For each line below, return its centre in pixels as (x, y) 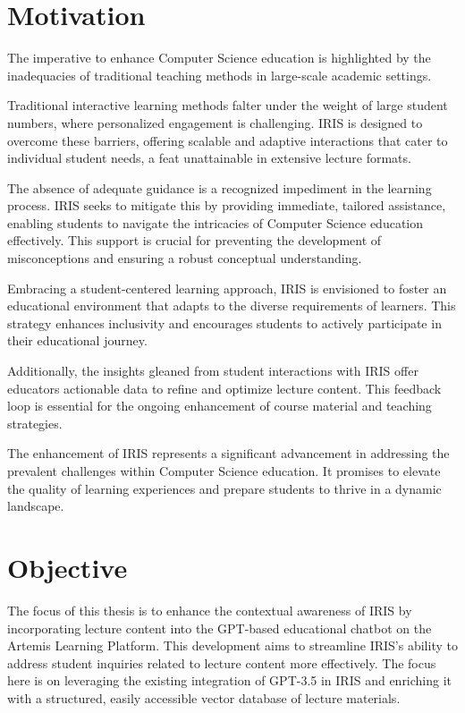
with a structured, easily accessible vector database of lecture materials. (204, 697)
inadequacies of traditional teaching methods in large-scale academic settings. (220, 75)
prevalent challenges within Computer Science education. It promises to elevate (224, 471)
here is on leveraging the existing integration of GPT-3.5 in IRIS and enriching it (230, 680)
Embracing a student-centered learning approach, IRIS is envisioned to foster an (227, 288)
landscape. (36, 506)
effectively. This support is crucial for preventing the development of (194, 240)
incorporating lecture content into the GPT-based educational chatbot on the (220, 628)
